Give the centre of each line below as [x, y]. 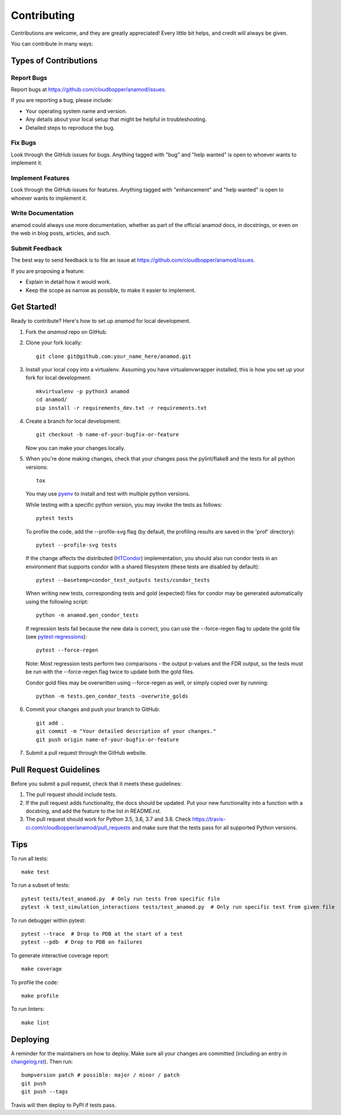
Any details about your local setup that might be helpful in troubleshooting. [116, 119]
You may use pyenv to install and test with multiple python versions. [108, 494]
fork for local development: [58, 378]
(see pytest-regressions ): [57, 637]
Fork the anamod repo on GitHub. [67, 332]
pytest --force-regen [67, 650]
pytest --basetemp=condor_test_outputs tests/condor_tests [123, 580]
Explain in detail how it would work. [68, 282]
